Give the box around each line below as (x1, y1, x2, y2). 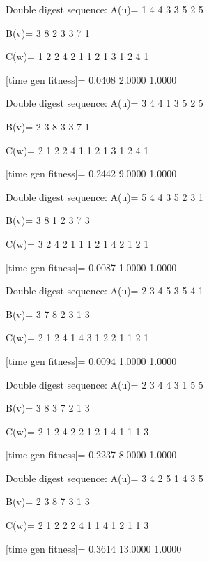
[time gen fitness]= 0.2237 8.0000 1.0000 (6, 447, 177, 462)
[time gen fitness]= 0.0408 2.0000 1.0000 (6, 72, 177, 87)
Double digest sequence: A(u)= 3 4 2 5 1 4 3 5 (6, 470, 203, 485)
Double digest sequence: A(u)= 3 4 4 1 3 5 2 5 (6, 96, 203, 110)
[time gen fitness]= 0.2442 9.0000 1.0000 (6, 166, 177, 181)
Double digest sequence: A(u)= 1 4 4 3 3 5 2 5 (6, 2, 203, 16)
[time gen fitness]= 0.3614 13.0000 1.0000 (6, 541, 182, 555)
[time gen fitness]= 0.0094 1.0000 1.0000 (6, 353, 177, 368)
